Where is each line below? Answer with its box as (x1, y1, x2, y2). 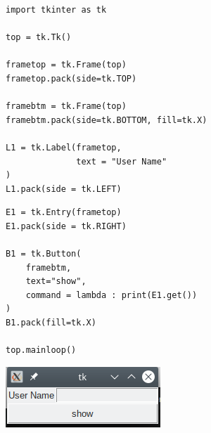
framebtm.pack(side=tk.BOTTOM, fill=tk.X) (6, 115, 207, 125)
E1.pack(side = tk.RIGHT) (6, 221, 127, 231)
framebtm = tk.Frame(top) (6, 101, 127, 112)
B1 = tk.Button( (6, 249, 82, 259)
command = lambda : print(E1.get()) (25, 290, 198, 300)
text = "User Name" (76, 156, 167, 167)
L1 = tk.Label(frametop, (6, 142, 122, 153)
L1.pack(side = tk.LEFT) (6, 183, 122, 194)
